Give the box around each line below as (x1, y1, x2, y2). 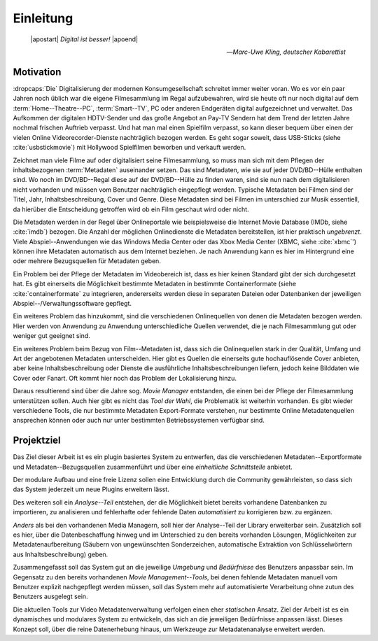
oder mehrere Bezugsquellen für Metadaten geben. (13, 257, 161, 265)
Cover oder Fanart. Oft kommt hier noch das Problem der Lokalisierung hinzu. (13, 374, 237, 382)
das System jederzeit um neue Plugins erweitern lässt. (13, 485, 169, 493)
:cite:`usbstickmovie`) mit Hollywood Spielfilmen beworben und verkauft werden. (13, 143, 246, 152)
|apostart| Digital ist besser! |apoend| (30, 35, 139, 43)
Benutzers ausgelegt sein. (13, 592, 88, 601)
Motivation (13, 66, 62, 78)
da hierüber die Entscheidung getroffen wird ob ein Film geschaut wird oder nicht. (13, 205, 249, 213)
